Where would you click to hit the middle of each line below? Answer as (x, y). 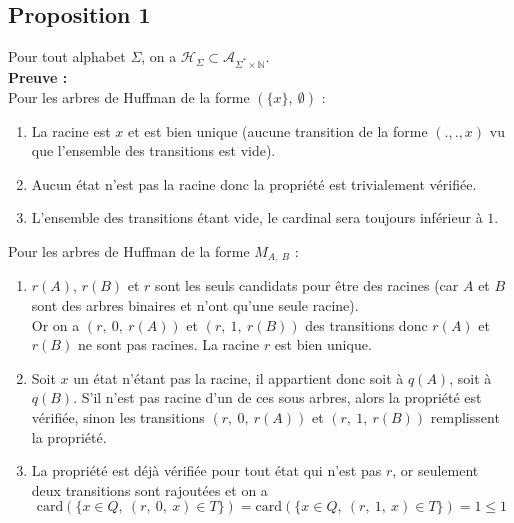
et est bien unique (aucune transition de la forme (277, 130)
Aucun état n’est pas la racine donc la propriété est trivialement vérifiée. (254, 183)
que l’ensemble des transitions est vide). (153, 150)
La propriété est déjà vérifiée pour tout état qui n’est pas (206, 470)
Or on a (55, 324)
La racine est (71, 130)
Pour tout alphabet (67, 56)
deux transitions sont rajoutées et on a (149, 489)
